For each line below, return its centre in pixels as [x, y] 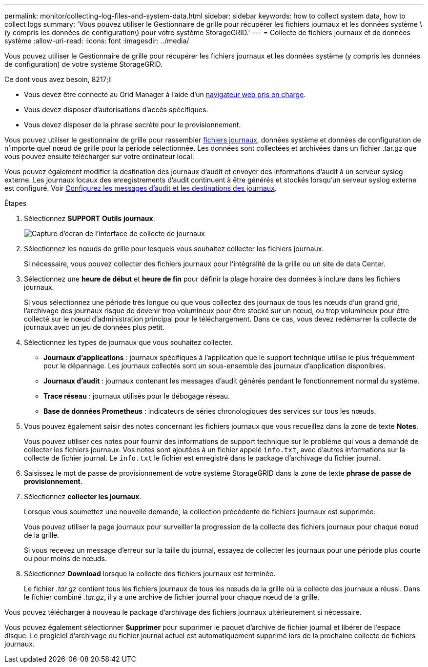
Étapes [16, 203]
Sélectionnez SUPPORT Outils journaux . [90, 218]
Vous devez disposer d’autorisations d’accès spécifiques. [116, 110]
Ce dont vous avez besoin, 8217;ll [58, 79]
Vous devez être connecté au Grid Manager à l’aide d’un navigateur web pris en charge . [165, 94]
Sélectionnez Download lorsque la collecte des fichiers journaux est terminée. [150, 574]
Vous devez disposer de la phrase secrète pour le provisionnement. [132, 125]
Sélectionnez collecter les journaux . [83, 496]
